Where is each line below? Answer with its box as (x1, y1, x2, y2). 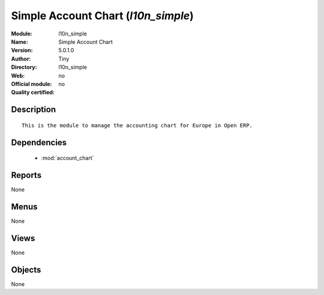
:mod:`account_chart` (41, 154, 94, 162)
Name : (11, 38, 28, 45)
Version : (11, 47, 33, 54)
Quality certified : (11, 89, 55, 96)
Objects (11, 264, 41, 275)
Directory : (11, 64, 37, 71)
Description (11, 105, 56, 115)
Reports (11, 170, 42, 180)
